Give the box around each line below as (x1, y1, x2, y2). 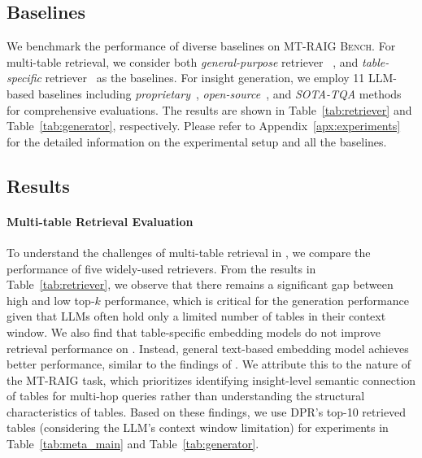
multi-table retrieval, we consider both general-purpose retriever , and (7, 53, 359, 70)
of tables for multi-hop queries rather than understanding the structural (7, 387, 365, 404)
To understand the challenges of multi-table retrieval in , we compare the (7, 243, 371, 260)
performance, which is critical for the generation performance (104, 291, 409, 308)
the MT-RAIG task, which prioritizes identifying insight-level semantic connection (7, 371, 416, 388)
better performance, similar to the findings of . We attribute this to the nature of (7, 355, 411, 373)
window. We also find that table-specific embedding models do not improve (7, 323, 381, 340)
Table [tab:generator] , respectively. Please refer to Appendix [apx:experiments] (7, 117, 401, 134)
